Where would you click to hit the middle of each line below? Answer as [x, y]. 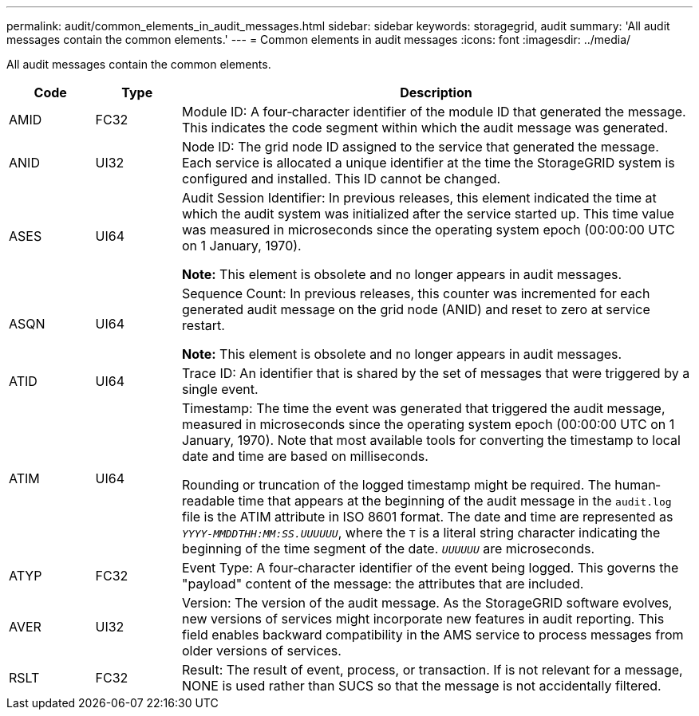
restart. [203, 325]
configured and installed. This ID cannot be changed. [342, 179]
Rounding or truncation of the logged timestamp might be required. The [397, 485]
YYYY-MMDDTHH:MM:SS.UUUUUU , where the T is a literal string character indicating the [421, 533]
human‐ [638, 485]
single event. [220, 389]
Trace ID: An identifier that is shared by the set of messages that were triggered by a [436, 373]
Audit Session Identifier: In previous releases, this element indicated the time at [419, 198]
